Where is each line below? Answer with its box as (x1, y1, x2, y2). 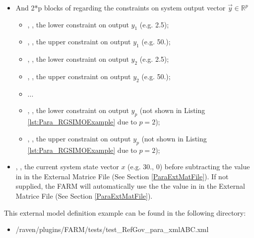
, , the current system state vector (15, 161, 119, 172)
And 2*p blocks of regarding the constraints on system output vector (15, 2, 226, 12)
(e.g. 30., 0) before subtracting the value (127, 161, 250, 172)
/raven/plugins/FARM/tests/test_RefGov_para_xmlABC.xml (15, 224, 209, 235)
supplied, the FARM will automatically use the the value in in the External (15, 181, 245, 191)
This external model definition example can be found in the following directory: (4, 207, 246, 218)
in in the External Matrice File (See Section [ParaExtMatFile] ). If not (15, 171, 229, 181)
